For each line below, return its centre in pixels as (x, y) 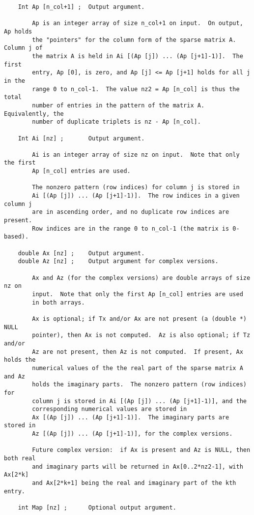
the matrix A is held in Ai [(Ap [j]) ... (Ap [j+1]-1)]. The (138, 56)
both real (20, 459)
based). (16, 237)
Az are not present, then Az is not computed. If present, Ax (138, 352)
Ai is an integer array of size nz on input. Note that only (136, 154)
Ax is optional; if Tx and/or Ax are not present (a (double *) (139, 319)
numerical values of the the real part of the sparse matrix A (138, 368)
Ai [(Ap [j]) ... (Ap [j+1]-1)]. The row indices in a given (136, 196)
